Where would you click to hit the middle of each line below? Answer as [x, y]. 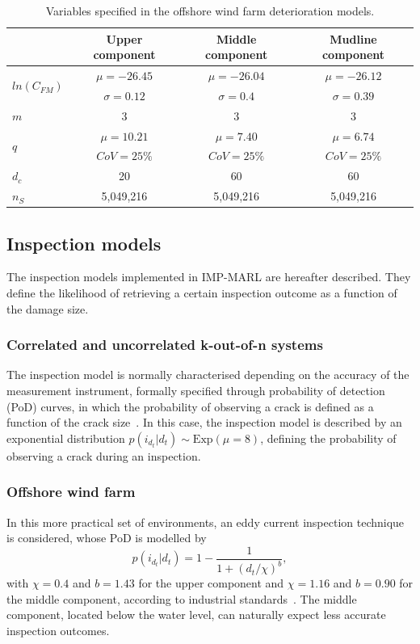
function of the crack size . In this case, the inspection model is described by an [204, 422]
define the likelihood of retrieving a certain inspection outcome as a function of [202, 292]
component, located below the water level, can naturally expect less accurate [196, 615]
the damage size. [48, 308]
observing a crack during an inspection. [104, 455]
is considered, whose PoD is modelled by [107, 538]
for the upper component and [211, 583]
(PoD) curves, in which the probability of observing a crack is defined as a [190, 406]
